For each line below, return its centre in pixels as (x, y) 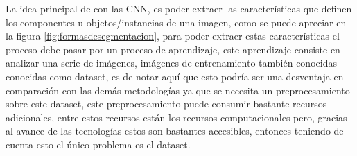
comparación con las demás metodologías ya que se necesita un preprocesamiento (178, 90)
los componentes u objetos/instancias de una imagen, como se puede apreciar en (176, 22)
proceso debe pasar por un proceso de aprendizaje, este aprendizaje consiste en (173, 49)
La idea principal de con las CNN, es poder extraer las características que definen (179, 8)
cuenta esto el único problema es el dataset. (98, 144)
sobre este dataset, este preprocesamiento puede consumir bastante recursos (166, 104)
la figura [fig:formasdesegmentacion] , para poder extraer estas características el (173, 36)
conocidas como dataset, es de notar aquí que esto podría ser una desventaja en (175, 76)
